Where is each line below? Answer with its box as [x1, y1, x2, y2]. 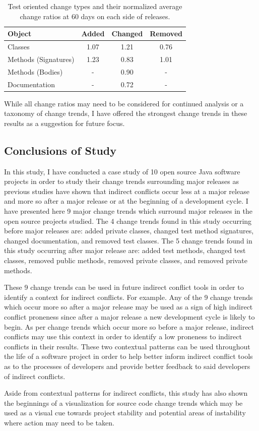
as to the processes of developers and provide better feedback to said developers [4, 360, 250, 371]
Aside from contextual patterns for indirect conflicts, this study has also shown [4, 388, 248, 398]
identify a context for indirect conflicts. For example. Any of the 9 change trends [4, 291, 253, 302]
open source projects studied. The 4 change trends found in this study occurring [4, 215, 252, 226]
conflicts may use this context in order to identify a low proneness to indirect [4, 331, 242, 342]
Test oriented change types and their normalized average [8, 1, 182, 11]
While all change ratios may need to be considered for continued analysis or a [4, 98, 244, 108]
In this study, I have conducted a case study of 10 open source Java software [4, 166, 240, 176]
